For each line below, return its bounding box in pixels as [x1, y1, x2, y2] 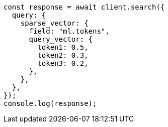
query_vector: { [29, 35, 93, 43]
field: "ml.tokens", [29, 27, 110, 35]
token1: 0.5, [37, 43, 89, 51]
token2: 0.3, [37, 51, 89, 59]
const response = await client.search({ [4, 3, 165, 11]
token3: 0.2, [37, 59, 89, 67]
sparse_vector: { [20, 19, 89, 27]
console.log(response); [4, 99, 97, 107]
